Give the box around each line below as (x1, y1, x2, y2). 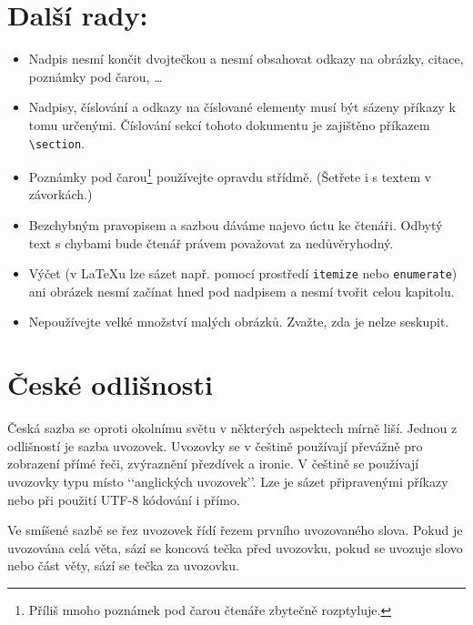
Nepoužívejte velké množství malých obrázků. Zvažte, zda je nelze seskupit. (28, 312, 449, 331)
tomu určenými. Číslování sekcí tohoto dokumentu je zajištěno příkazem (28, 115, 430, 134)
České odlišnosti (7, 366, 213, 403)
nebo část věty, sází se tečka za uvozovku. (7, 556, 239, 575)
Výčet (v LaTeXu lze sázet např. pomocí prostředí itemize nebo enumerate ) (28, 264, 458, 283)
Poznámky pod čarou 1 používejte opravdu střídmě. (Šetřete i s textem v (28, 165, 432, 186)
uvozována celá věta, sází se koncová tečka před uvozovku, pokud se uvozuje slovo (7, 538, 463, 557)
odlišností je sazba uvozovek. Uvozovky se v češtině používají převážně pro (7, 436, 423, 455)
